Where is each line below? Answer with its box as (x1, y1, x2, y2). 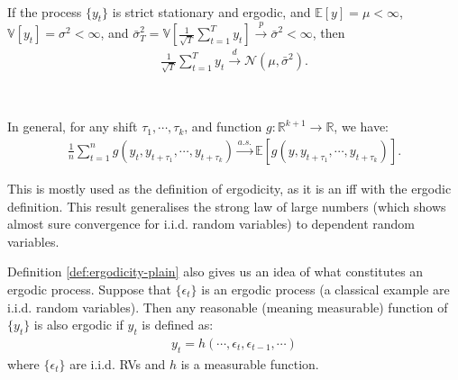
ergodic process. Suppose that (7, 279, 171, 298)
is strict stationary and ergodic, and (112, 2, 311, 21)
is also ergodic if (33, 315, 124, 334)
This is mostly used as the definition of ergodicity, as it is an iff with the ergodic (7, 178, 452, 197)
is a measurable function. (180, 354, 319, 373)
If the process (7, 2, 82, 21)
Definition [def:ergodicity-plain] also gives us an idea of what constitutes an (7, 262, 424, 281)
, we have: (334, 117, 389, 136)
